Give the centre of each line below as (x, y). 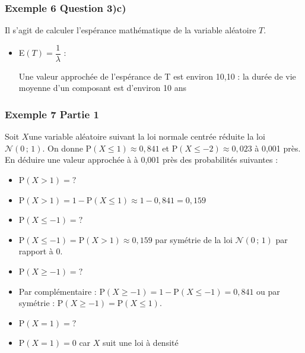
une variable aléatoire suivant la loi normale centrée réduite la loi (147, 136)
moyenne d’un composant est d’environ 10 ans (103, 88)
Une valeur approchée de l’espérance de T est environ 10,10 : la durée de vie (157, 76)
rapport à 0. (41, 251)
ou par (268, 291)
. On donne (63, 148)
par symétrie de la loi (194, 239)
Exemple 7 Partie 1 (52, 114)
